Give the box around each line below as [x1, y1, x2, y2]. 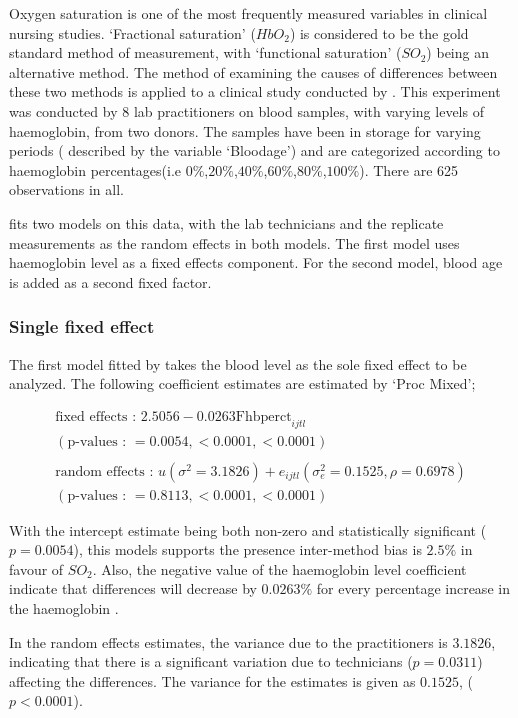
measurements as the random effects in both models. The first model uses [9, 232, 460, 253]
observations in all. [9, 179, 124, 200]
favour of [9, 558, 64, 579]
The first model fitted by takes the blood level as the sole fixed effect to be [9, 353, 467, 374]
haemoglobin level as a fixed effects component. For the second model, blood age [9, 252, 503, 273]
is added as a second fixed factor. [9, 271, 212, 292]
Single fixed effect [9, 314, 155, 339]
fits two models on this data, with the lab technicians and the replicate [9, 212, 444, 233]
